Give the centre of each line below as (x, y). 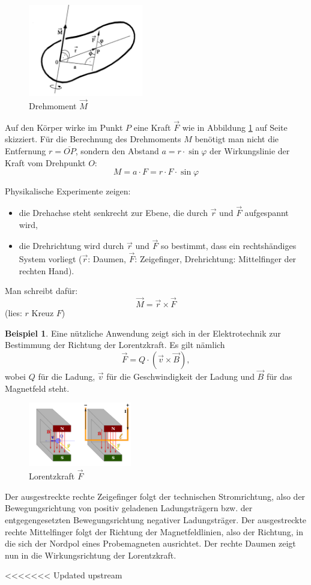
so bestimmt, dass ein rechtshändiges (228, 246)
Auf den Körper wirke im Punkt (64, 127)
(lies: (14, 313)
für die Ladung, (67, 376)
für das (279, 376)
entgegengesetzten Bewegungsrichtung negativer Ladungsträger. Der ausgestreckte (156, 519)
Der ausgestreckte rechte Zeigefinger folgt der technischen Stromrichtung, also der (155, 496)
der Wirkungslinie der (250, 150)
